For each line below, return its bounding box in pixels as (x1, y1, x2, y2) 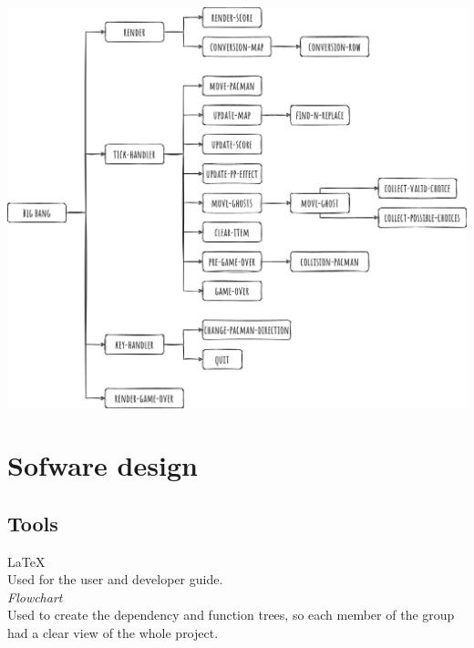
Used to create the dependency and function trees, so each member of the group (7, 605, 455, 624)
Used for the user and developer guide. (7, 570, 223, 589)
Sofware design (7, 447, 198, 484)
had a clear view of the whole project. (7, 623, 219, 643)
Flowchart (7, 587, 63, 606)
